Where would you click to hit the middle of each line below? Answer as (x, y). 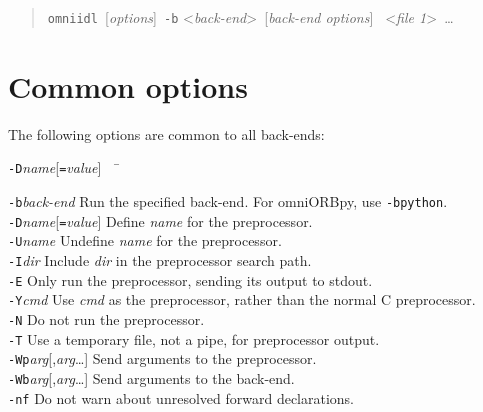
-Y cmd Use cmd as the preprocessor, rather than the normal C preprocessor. (242, 299)
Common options (128, 85)
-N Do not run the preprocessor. (106, 318)
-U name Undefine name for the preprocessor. (145, 240)
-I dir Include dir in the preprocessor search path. (160, 260)
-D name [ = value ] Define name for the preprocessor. (160, 220)
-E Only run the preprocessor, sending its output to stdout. (190, 279)
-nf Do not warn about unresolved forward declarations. (181, 397)
